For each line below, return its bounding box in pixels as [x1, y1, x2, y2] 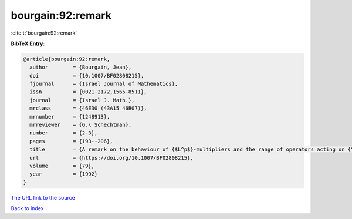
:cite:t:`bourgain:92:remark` [11, 29, 77, 36]
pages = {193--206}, [29, 138, 114, 144]
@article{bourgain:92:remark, [23, 56, 110, 62]
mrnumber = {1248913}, [29, 113, 110, 120]
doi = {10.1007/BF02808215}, [29, 72, 144, 79]
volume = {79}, [29, 163, 95, 169]
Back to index [11, 205, 44, 212]
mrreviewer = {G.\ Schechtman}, [29, 122, 132, 129]
